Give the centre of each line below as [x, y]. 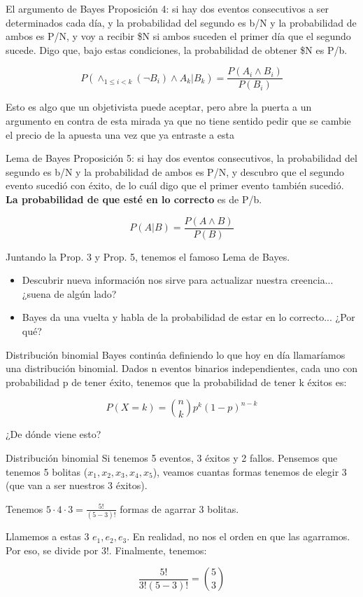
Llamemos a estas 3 [48, 536]
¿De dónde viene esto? [54, 434]
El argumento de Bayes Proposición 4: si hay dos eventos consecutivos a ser [168, 8]
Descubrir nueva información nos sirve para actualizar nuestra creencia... [178, 280]
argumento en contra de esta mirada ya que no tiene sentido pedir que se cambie [178, 121]
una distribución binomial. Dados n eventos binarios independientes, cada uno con [182, 368]
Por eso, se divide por [52, 550]
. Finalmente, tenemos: [158, 550]
